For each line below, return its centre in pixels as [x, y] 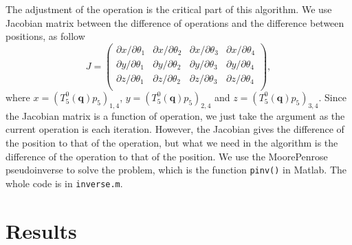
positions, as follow [45, 36]
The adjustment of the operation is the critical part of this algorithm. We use [169, 9]
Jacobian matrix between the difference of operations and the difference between [175, 22]
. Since [332, 97]
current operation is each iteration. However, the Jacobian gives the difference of [175, 129]
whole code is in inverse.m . [64, 183]
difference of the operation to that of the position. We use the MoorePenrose [167, 156]
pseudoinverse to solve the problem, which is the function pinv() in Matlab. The [176, 170]
